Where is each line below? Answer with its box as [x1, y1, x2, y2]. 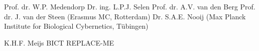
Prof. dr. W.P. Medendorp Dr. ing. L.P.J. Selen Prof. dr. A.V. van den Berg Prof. [4, 1, 255, 11]
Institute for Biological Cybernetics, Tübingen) [4, 21, 149, 31]
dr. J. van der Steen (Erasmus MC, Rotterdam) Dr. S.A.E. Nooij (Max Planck [4, 11, 246, 21]
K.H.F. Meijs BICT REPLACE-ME [4, 37, 114, 48]
